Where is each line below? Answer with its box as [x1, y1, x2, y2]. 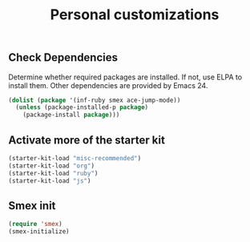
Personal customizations [50, 6, 220, 24]
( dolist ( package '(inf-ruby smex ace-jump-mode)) [8, 96, 181, 104]
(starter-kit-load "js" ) [8, 176, 91, 185]
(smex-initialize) [8, 228, 70, 236]
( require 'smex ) [8, 220, 62, 228]
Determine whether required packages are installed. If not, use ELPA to [8, 72, 243, 82]
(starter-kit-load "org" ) [8, 162, 95, 170]
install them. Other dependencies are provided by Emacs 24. [8, 80, 208, 90]
